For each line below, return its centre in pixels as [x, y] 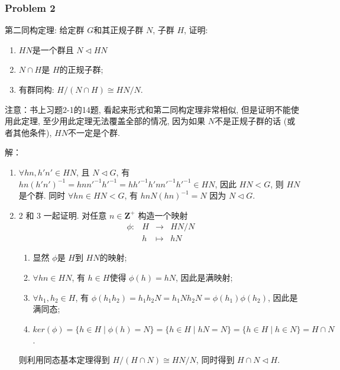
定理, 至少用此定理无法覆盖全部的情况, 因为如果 [113, 121]
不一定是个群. [94, 132]
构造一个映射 [163, 215]
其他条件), [32, 132]
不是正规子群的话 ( [251, 121]
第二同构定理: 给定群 [45, 30]
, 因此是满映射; [204, 277]
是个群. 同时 [42, 195]
